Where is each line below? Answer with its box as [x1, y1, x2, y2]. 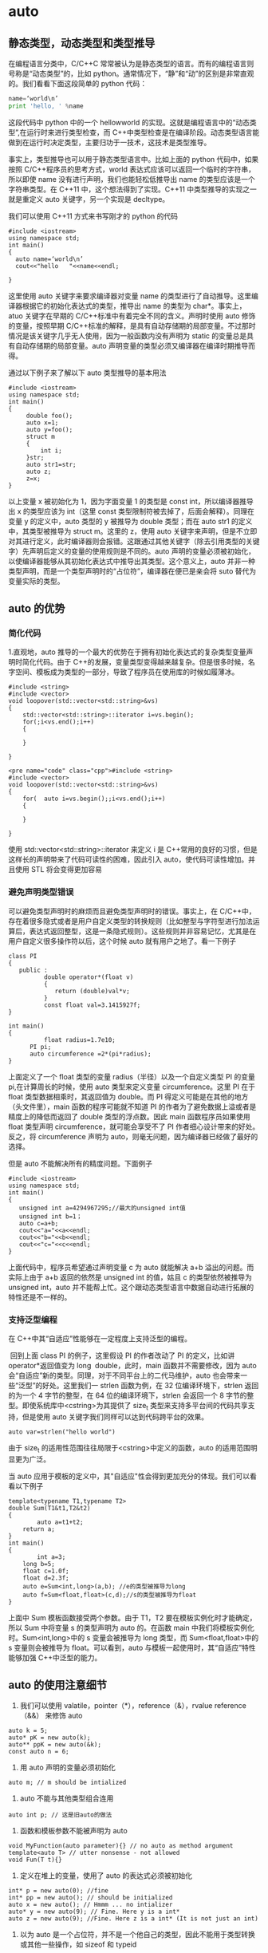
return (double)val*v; [54, 987, 130, 995]
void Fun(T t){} [8, 1856, 62, 1864]
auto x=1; [26, 418, 59, 427]
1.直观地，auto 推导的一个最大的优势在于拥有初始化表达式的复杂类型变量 [8, 647, 246, 657]
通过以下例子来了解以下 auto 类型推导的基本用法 [8, 368, 167, 377]
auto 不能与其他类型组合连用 [19, 1793, 114, 1803]
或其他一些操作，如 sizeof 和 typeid [19, 1939, 137, 1949]
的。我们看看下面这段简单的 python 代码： [8, 79, 148, 88]
